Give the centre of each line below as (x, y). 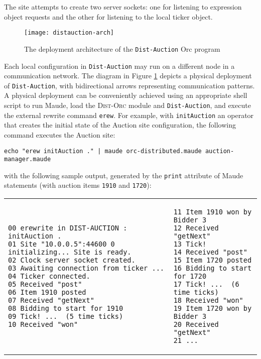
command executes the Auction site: (60, 134)
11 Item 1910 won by (213, 212)
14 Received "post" (210, 252)
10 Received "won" (43, 325)
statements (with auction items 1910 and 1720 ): (78, 185)
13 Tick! (190, 244)
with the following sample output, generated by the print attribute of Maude (124, 175)
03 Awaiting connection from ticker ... (86, 268)
